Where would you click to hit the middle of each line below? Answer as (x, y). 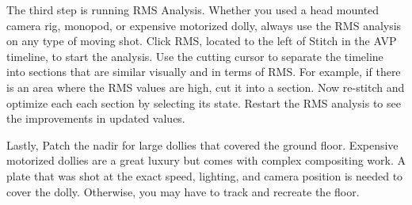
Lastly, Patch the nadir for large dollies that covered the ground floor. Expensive (202, 144)
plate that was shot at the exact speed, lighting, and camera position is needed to (205, 175)
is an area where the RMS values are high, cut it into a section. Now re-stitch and (206, 87)
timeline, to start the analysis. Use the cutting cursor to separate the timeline (195, 56)
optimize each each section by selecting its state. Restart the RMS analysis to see (204, 102)
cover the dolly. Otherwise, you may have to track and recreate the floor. (183, 191)
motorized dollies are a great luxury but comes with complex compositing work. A (206, 160)
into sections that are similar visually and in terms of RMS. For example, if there (204, 72)
